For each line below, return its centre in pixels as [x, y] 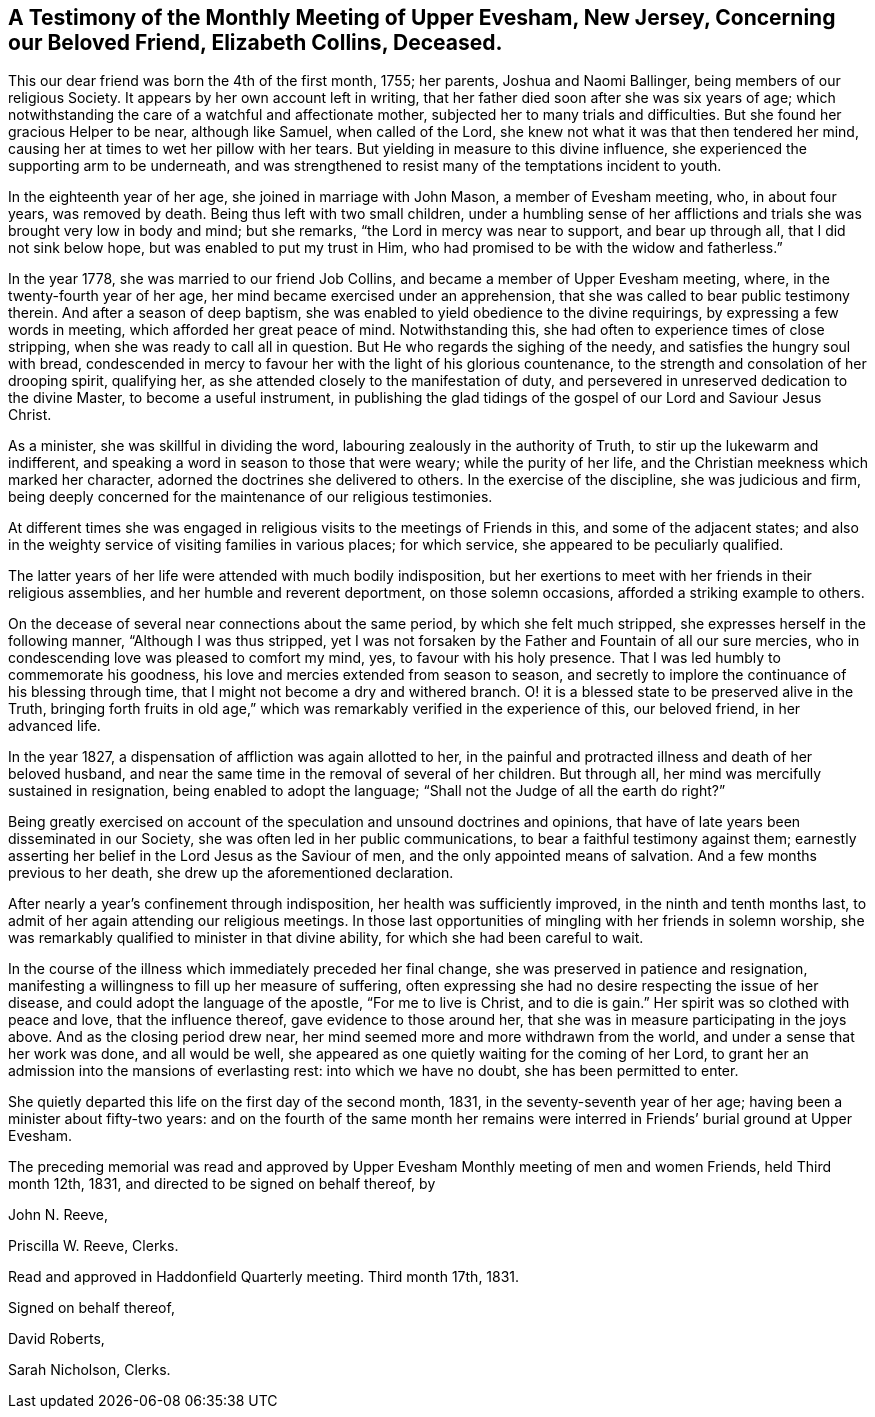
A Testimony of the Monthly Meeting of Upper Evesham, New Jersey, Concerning [422, 17]
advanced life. [54, 726]
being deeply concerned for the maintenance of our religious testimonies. [250, 497]
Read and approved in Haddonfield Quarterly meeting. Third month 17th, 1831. [264, 1277]
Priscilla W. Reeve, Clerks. [93, 1246]
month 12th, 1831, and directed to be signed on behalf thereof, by [222, 1184]
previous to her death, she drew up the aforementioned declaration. [231, 873]
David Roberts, [56, 1339]
